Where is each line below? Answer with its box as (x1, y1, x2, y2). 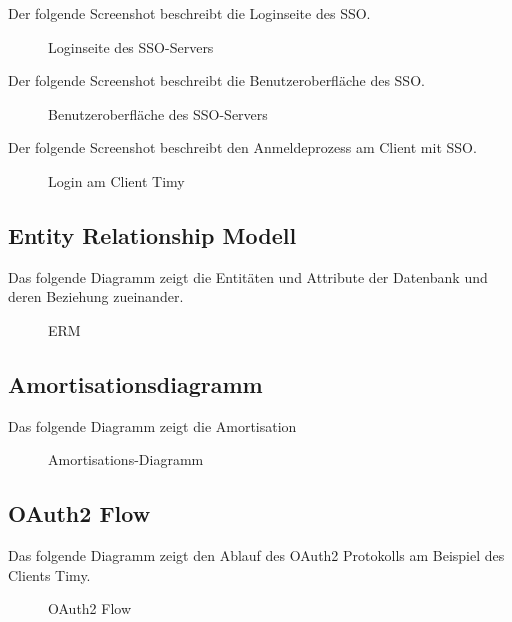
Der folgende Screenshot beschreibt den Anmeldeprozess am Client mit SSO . (8, 137, 477, 158)
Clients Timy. (8, 564, 91, 585)
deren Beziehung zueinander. (8, 286, 184, 307)
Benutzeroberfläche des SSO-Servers (48, 103, 268, 124)
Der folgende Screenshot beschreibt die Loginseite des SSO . (8, 3, 371, 23)
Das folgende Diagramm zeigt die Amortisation (8, 415, 297, 436)
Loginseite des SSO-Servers (48, 36, 214, 57)
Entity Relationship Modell (8, 219, 297, 250)
